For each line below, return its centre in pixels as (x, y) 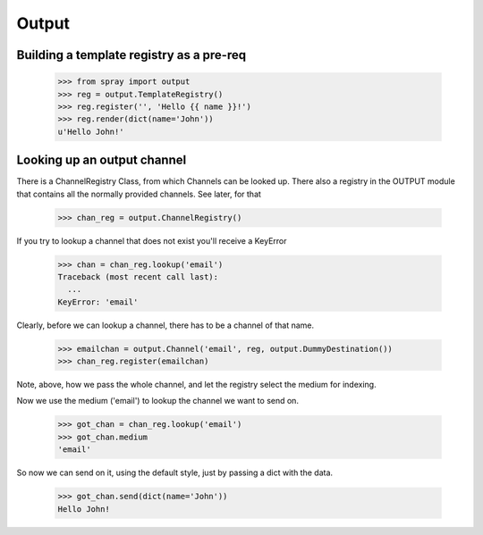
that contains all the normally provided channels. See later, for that (139, 194)
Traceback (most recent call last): (138, 276)
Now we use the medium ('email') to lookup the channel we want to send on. (158, 401)
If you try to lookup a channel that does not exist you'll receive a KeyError (152, 240)
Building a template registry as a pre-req (131, 55)
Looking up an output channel (102, 160)
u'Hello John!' (91, 131)
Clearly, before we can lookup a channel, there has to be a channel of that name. (165, 325)
